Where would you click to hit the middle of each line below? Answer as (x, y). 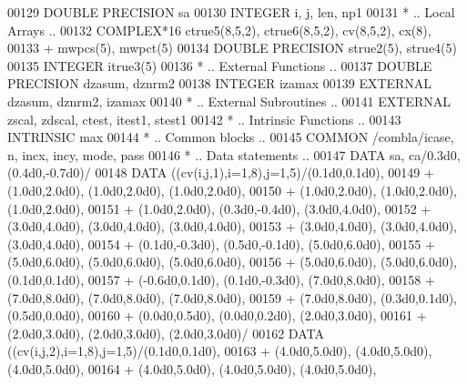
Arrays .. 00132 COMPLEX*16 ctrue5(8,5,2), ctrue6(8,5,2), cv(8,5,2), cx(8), (219, 30)
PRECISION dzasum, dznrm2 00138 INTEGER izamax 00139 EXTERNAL (220, 83)
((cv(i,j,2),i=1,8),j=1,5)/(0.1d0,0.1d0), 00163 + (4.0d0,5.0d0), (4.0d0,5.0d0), (220, 351)
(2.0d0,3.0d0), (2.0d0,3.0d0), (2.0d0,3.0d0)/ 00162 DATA (166, 333)
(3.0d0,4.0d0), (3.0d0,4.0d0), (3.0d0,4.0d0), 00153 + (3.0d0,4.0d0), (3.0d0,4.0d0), (233, 226)
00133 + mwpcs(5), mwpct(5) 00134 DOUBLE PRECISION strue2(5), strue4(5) (233, 48)
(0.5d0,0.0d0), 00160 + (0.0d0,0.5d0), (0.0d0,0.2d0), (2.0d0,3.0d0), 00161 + (217, 315)
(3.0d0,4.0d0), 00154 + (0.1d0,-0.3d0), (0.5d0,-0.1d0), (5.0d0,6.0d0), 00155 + (221, 243)
